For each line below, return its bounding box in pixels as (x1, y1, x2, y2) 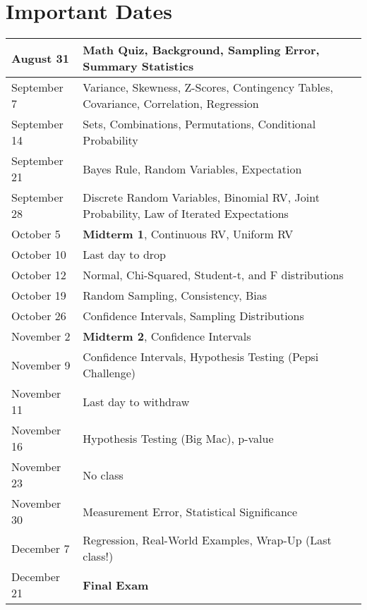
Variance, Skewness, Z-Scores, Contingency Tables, (83, 79, 333, 96)
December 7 (11, 539, 70, 556)
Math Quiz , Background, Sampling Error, (83, 42, 320, 59)
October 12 (11, 267, 66, 283)
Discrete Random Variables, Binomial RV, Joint (83, 189, 320, 206)
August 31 (11, 49, 69, 66)
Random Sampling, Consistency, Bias (83, 287, 267, 304)
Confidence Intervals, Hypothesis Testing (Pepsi (83, 348, 319, 365)
